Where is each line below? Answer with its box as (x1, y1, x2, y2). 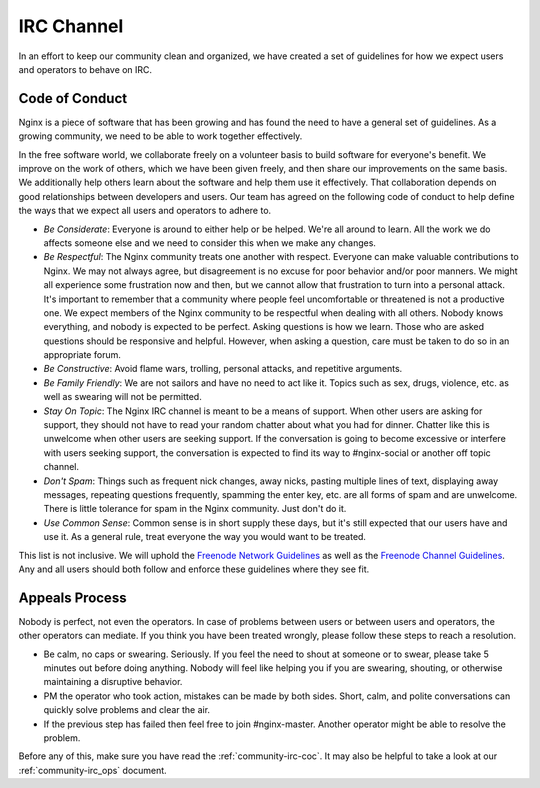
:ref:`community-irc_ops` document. (18, 764, 167, 776)
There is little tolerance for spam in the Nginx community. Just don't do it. (43, 503, 347, 515)
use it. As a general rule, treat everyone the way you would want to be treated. (43, 531, 367, 543)
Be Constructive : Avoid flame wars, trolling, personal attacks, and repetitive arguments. (43, 363, 403, 375)
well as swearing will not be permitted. (43, 391, 202, 403)
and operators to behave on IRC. (18, 63, 153, 75)
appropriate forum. (43, 349, 122, 361)
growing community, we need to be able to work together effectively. (18, 130, 303, 142)
